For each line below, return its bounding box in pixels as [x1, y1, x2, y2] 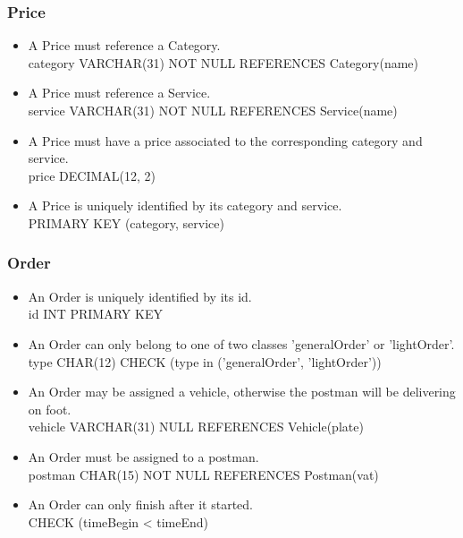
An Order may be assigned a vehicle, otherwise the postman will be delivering [28, 382, 456, 401]
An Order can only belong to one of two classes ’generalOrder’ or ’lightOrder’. [28, 334, 455, 353]
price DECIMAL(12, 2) [28, 166, 156, 184]
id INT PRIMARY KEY [28, 304, 163, 323]
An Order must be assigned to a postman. [28, 447, 259, 465]
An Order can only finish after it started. [28, 495, 253, 514]
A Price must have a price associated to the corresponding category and [28, 131, 423, 149]
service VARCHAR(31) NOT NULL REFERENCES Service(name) [28, 101, 398, 119]
